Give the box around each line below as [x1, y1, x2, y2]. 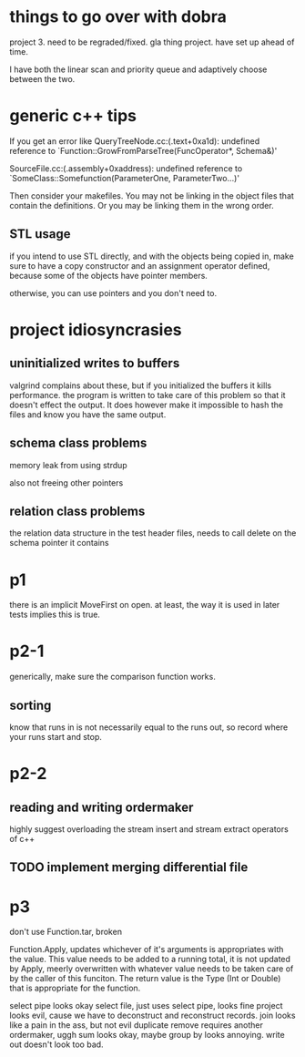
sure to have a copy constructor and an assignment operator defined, [9, 260, 270, 271]
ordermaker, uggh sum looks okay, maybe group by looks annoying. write [9, 1030, 285, 1041]
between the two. [9, 73, 76, 84]
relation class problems [9, 503, 146, 518]
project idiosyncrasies [9, 319, 182, 340]
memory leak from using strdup [9, 459, 127, 470]
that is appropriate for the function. [9, 982, 141, 994]
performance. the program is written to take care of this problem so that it [9, 389, 286, 400]
